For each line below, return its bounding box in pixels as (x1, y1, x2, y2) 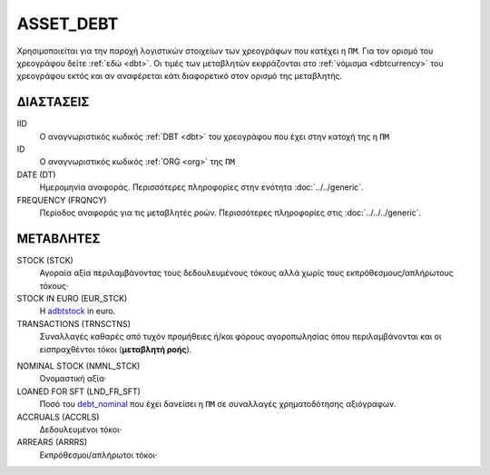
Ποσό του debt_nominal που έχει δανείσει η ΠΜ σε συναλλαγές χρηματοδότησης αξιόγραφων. (39, 399, 397, 410)
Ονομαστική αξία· (39, 373, 107, 384)
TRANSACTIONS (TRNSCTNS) (16, 318, 132, 329)
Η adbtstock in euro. (39, 305, 116, 317)
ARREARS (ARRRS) (16, 437, 88, 448)
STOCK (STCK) (16, 254, 74, 265)
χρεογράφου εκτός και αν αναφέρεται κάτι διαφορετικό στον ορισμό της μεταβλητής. (16, 71, 343, 82)
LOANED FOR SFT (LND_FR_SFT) (16, 386, 141, 397)
